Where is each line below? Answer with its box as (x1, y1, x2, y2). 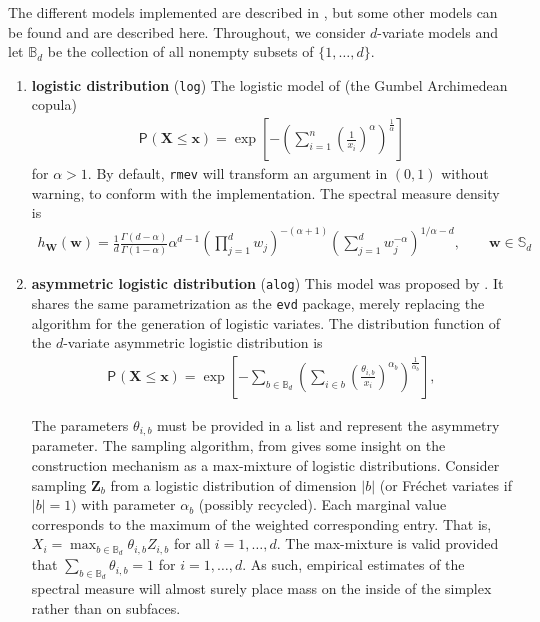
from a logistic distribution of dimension (110, 474, 357, 495)
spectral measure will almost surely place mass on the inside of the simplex (31, 578, 492, 599)
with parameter (81, 494, 176, 515)
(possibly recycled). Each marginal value (198, 494, 447, 515)
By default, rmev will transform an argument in (96, 163, 388, 184)
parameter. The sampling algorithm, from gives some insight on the (31, 435, 446, 456)
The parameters (31, 414, 129, 435)
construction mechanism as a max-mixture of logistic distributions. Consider (31, 455, 500, 476)
